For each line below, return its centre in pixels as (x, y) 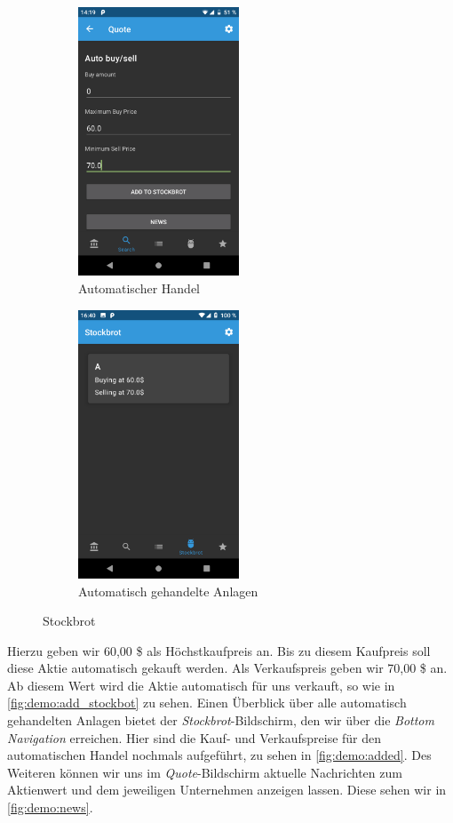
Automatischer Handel (139, 288)
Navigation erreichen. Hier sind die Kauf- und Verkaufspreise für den (195, 737)
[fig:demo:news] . (50, 807)
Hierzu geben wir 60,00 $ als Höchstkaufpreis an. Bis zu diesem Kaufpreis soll (219, 650)
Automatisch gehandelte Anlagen (168, 591)
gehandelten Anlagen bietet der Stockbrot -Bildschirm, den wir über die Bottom (221, 720)
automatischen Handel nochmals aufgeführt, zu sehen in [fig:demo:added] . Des (219, 755)
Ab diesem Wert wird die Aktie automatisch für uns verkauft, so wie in (201, 685)
